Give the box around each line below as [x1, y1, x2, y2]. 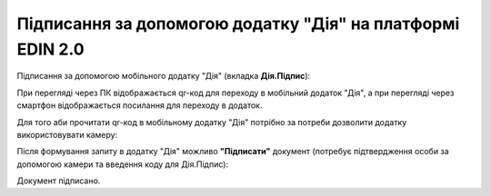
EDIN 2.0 [16, 39, 85, 59]
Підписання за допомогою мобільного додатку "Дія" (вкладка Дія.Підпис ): [16, 71, 311, 82]
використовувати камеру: [16, 129, 118, 140]
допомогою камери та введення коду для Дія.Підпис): [16, 159, 229, 170]
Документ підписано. [16, 175, 101, 186]
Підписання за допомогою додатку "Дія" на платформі [16, 14, 460, 34]
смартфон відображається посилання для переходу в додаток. [16, 100, 263, 111]
